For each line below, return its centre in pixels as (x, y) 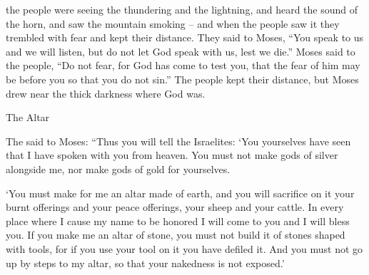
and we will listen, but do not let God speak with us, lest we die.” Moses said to (181, 51)
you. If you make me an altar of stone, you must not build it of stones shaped (176, 235)
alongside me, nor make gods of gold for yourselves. (118, 168)
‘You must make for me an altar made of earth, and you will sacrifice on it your (180, 193)
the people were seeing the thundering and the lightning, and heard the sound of (182, 9)
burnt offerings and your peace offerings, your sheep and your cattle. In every (175, 207)
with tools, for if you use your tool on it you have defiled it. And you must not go (184, 248)
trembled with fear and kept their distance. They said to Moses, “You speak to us (185, 37)
